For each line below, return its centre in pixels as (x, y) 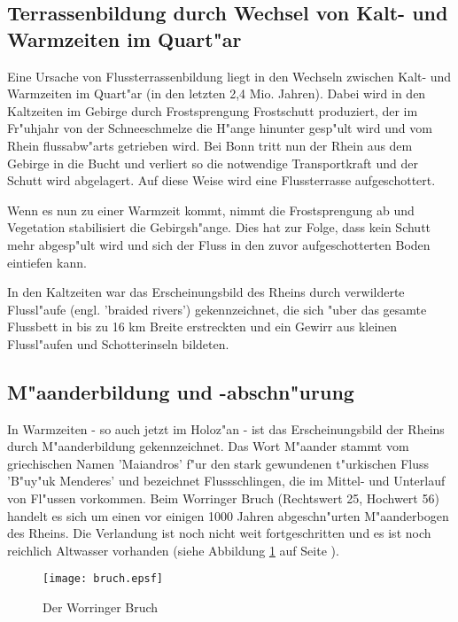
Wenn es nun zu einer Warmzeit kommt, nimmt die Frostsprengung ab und (211, 210)
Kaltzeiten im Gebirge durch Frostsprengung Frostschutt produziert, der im (213, 110)
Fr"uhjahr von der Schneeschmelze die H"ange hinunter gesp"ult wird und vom (220, 128)
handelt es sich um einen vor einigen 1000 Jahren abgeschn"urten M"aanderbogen (228, 515)
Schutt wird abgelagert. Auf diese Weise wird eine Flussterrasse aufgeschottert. (221, 180)
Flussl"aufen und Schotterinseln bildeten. (118, 343)
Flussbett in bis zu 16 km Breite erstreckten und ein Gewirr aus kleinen (202, 327)
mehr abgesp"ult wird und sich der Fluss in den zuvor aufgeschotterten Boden (219, 244)
